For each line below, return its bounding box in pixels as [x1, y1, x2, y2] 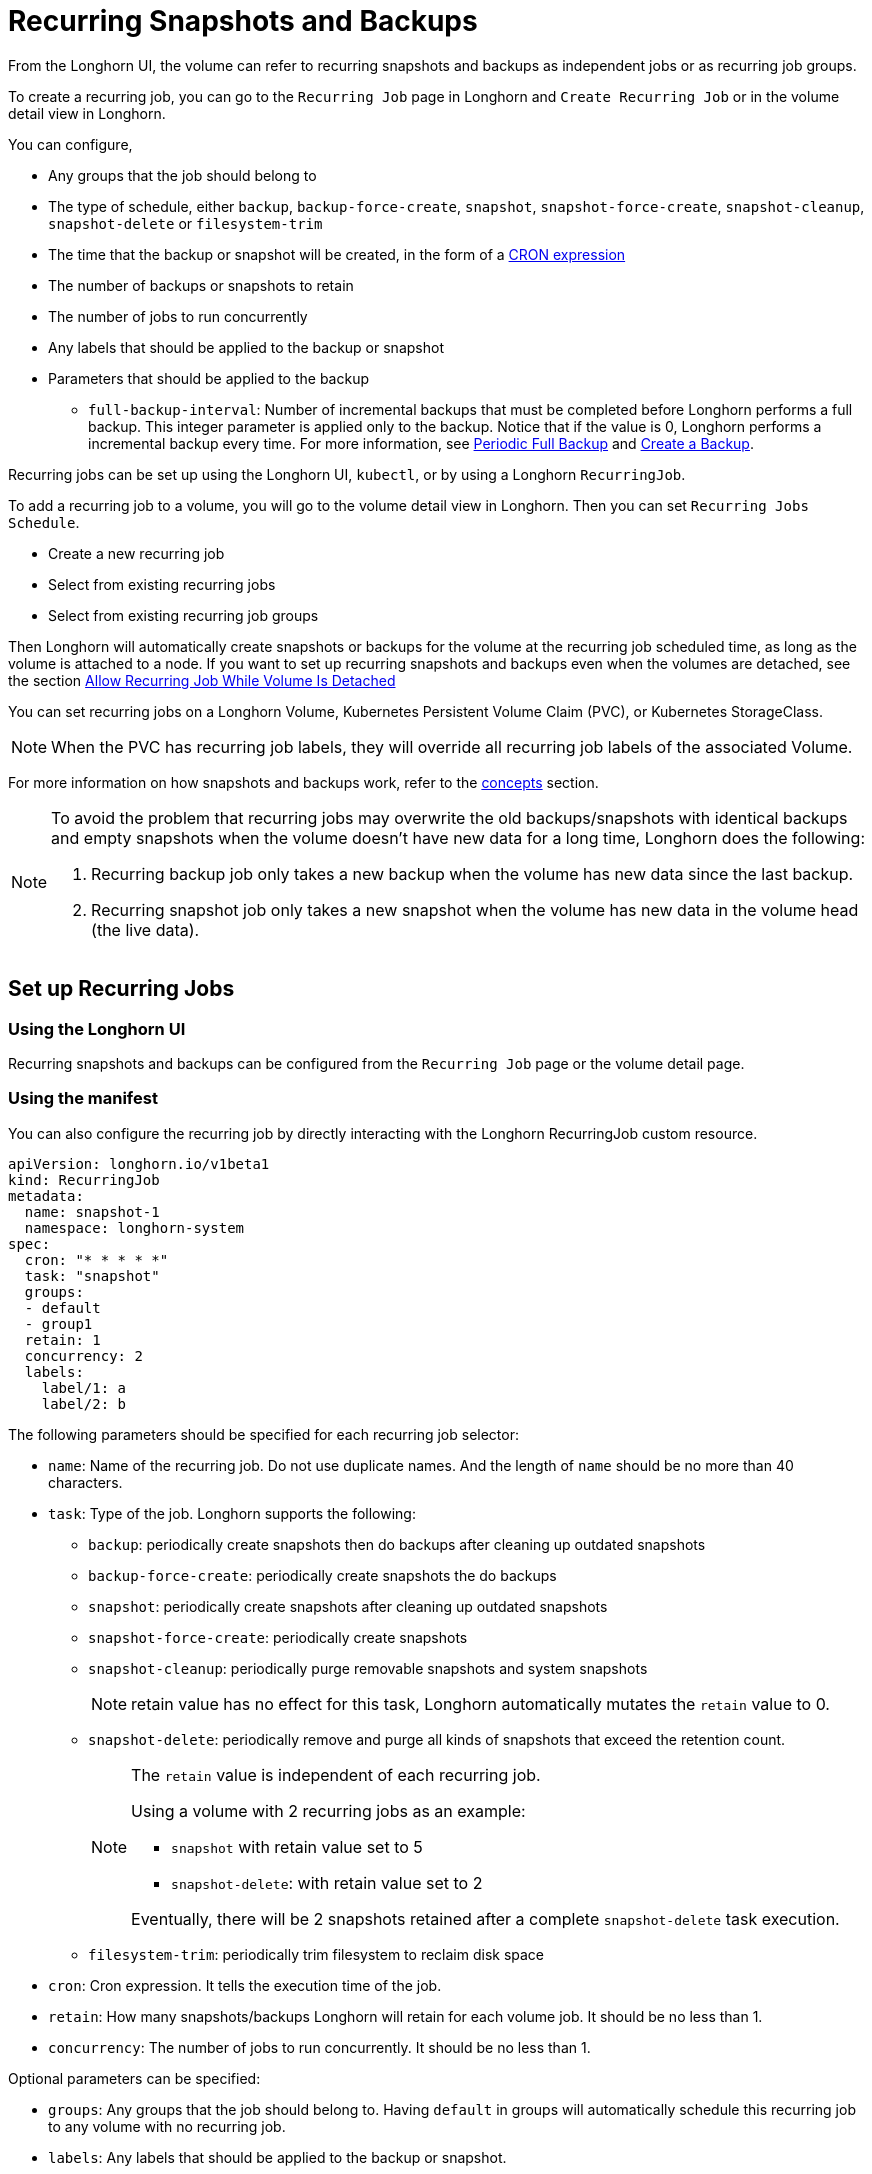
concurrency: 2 [24, 1347, 143, 1364]
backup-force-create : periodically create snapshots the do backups [88, 1566, 557, 1584]
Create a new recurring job [48, 544, 225, 562]
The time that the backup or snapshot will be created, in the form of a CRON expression [48, 245, 626, 263]
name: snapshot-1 [24, 1203, 160, 1220]
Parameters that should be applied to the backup [48, 369, 370, 387]
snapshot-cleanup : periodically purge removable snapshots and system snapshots [88, 1659, 648, 1677]
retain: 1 [24, 1331, 101, 1348]
